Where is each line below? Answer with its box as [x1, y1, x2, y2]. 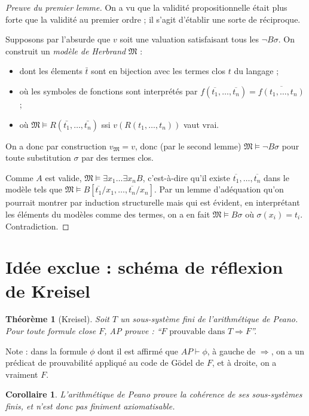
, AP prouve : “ [104, 325, 161, 337]
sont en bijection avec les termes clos [91, 65, 225, 77]
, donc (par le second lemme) [134, 139, 241, 152]
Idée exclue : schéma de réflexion [5, 255, 283, 279]
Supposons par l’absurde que [5, 33, 111, 45]
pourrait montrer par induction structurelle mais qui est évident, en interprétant [5, 196, 300, 209]
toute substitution [5, 151, 71, 164]
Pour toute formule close [5, 325, 96, 337]
